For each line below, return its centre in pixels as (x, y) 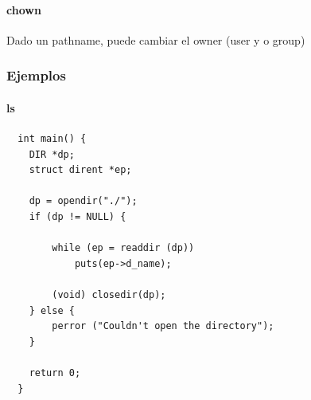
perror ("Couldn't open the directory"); (163, 326)
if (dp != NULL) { (78, 217)
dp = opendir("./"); (83, 201)
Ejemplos (36, 75)
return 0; (55, 373)
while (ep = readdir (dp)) (123, 248)
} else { (52, 310)
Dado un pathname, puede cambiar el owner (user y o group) (156, 39)
